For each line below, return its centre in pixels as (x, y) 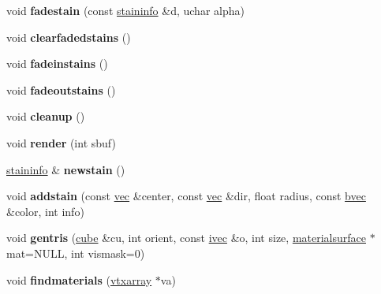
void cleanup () (46, 116)
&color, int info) (45, 211)
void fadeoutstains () (61, 89)
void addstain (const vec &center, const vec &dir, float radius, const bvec (186, 196)
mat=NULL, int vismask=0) (76, 253)
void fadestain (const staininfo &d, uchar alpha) (125, 10)
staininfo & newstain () (66, 169)
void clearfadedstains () (69, 37)
